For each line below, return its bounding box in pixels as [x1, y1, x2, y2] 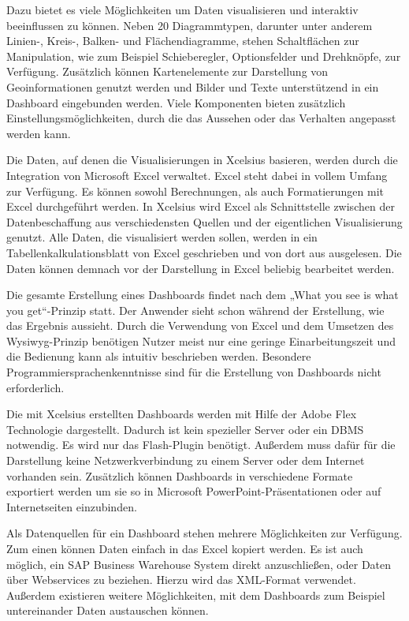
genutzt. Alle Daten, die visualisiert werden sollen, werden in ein [6, 229, 318, 245]
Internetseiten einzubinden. [6, 498, 137, 514]
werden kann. [6, 125, 71, 141]
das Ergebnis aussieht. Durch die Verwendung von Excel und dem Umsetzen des [6, 317, 394, 334]
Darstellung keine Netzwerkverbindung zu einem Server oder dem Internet [6, 452, 365, 469]
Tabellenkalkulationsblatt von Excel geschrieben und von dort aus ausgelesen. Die [6, 244, 402, 260]
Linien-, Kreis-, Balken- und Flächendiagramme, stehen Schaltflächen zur [6, 32, 359, 49]
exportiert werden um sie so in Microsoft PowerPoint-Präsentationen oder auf [6, 483, 381, 499]
